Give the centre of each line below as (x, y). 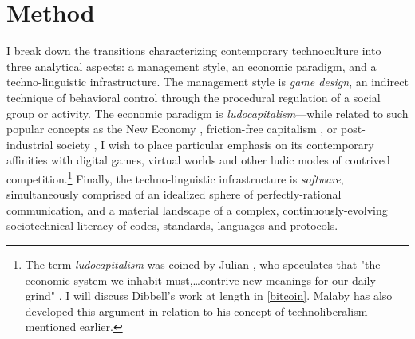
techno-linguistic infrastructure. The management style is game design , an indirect (207, 82)
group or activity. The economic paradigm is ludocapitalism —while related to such (207, 113)
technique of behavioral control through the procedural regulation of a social (194, 97)
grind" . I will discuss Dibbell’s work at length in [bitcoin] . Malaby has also (209, 296)
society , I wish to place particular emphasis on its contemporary (215, 144)
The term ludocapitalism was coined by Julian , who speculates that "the (203, 264)
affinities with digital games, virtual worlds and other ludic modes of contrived (198, 160)
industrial (30, 144)
